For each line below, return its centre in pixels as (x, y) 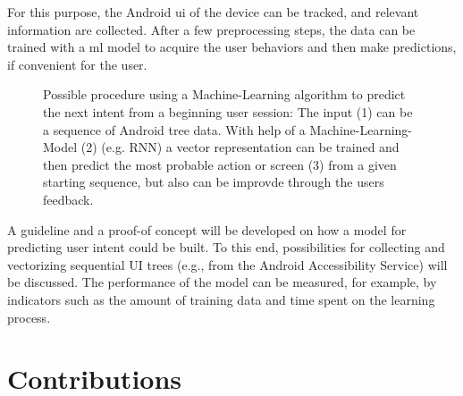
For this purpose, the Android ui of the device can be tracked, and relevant (213, 12)
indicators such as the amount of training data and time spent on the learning (221, 299)
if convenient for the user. (77, 64)
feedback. (68, 199)
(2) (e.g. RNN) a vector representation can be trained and (240, 147)
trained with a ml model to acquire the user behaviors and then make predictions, (232, 47)
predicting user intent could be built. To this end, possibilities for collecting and (226, 247)
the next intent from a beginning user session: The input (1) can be (228, 111)
